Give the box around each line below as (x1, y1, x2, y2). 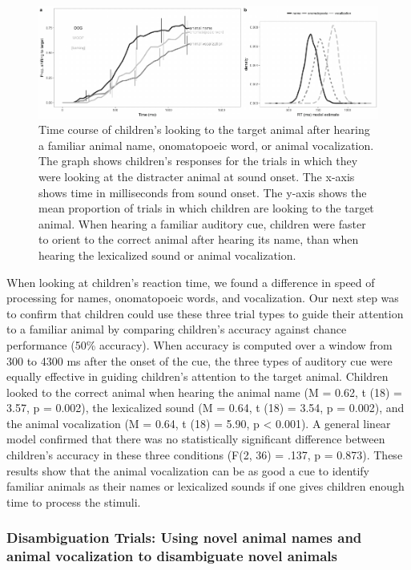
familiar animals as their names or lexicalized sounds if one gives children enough (6, 478, 405, 495)
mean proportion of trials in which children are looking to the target (38, 200, 374, 216)
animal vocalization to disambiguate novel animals (6, 546, 337, 566)
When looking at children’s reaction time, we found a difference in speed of (6, 273, 375, 290)
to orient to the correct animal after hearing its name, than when (38, 231, 359, 248)
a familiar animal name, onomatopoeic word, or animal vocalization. (38, 136, 374, 153)
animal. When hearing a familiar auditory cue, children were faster (38, 215, 366, 232)
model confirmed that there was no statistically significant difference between (6, 431, 385, 447)
